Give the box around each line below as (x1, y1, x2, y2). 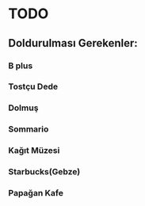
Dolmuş (8, 102, 39, 113)
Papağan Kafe (8, 188, 63, 199)
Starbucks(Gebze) (8, 166, 81, 177)
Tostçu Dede (8, 81, 58, 92)
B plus (8, 60, 33, 71)
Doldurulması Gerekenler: (8, 36, 139, 50)
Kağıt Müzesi (8, 145, 60, 156)
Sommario (8, 124, 49, 135)
